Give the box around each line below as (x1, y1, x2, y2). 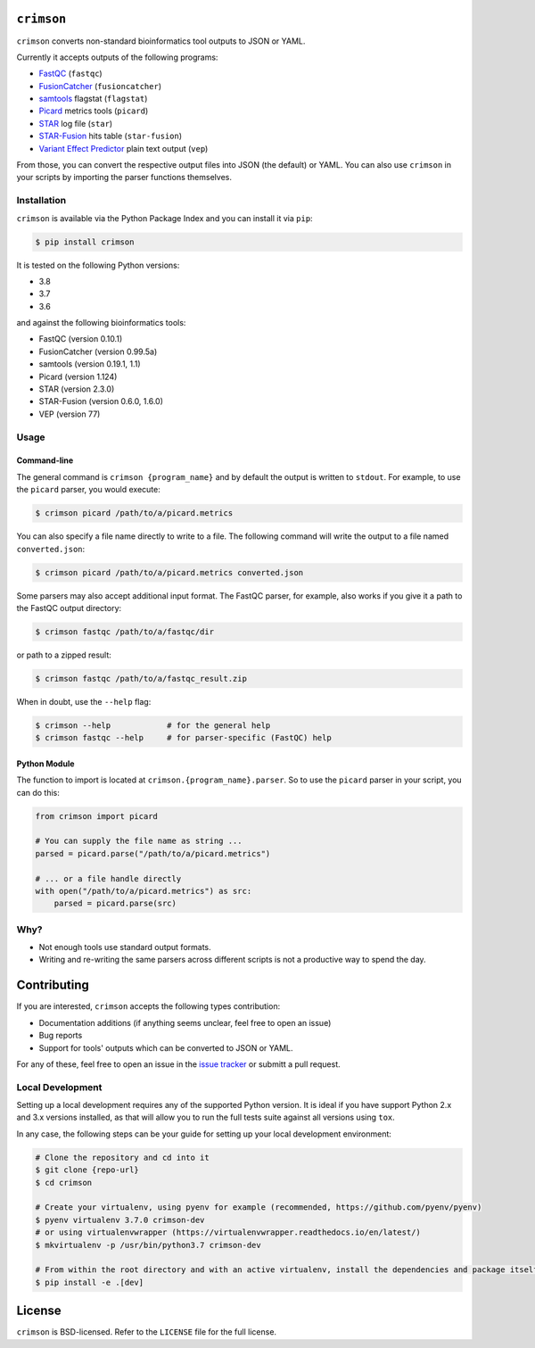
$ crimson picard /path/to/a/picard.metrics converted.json (35, 567, 304, 577)
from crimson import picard (35, 811, 158, 821)
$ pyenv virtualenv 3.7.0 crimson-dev (35, 1214, 205, 1225)
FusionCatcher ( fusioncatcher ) (38, 80, 162, 91)
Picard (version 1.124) (38, 371, 118, 382)
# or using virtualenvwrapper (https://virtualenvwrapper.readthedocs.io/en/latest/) (35, 1228, 421, 1237)
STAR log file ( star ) (38, 118, 113, 128)
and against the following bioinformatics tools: (16, 318, 186, 328)
